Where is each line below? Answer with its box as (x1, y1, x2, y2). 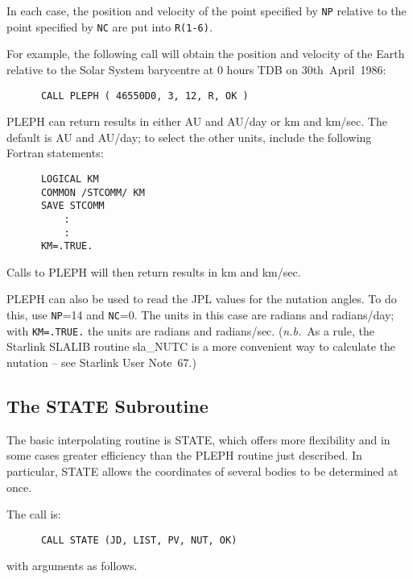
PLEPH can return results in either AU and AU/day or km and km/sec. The (6, 113, 387, 130)
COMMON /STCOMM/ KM (40, 186, 145, 198)
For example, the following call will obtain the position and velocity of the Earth (6, 45, 405, 62)
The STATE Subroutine (6, 393, 209, 418)
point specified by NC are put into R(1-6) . (6, 18, 213, 35)
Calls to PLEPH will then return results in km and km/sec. (6, 263, 301, 280)
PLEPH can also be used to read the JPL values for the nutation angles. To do (6, 290, 397, 307)
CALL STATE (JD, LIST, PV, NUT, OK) (40, 534, 237, 546)
